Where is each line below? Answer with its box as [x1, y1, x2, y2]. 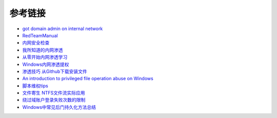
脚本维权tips [22, 82, 48, 89]
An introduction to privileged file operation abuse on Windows [22, 76, 153, 82]
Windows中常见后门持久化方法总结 [22, 104, 96, 110]
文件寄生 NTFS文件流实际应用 [22, 90, 85, 96]
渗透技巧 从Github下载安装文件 [22, 68, 87, 74]
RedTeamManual [22, 32, 58, 38]
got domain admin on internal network [22, 26, 103, 32]
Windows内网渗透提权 [22, 61, 69, 67]
